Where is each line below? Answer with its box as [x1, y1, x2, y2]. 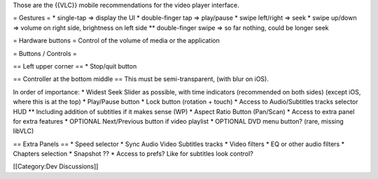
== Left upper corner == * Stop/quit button [13, 62, 137, 70]
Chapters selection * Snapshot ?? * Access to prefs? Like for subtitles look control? [13, 150, 253, 158]
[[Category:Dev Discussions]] [13, 162, 99, 171]
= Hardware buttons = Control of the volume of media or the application [13, 36, 220, 45]
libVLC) [13, 127, 34, 136]
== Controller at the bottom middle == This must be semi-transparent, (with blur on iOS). [13, 75, 269, 83]
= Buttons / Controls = [13, 49, 77, 57]
